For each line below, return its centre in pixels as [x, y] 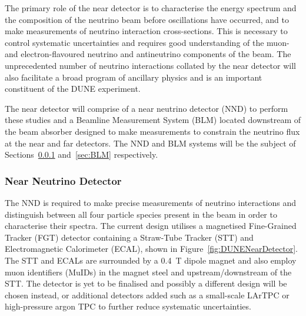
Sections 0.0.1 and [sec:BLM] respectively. [82, 154]
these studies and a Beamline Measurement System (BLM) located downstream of [153, 120]
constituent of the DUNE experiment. [73, 89]
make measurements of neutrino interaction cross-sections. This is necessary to [146, 31]
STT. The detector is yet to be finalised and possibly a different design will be [146, 283]
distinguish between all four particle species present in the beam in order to [141, 214]
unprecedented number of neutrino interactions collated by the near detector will [150, 65]
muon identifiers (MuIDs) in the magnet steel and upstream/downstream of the [148, 272]
